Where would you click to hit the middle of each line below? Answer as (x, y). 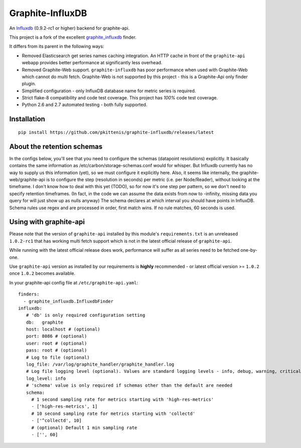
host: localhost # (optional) (63, 329)
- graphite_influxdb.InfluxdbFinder (68, 301)
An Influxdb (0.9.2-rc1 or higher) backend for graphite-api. (69, 28)
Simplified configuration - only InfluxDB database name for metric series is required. (109, 91)
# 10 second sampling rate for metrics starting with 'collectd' (113, 413)
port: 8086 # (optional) (56, 336)
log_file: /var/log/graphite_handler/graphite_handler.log (100, 364)
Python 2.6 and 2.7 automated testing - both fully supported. (85, 105)
